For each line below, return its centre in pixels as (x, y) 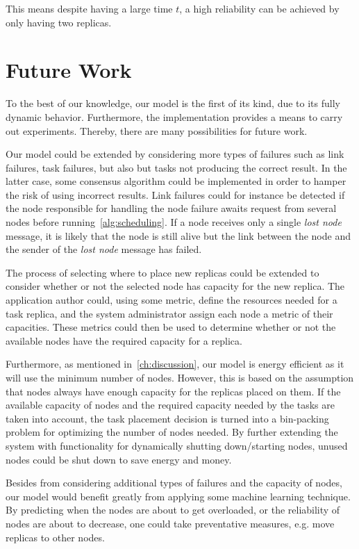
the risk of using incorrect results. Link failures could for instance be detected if (175, 194)
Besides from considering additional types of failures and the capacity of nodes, (174, 483)
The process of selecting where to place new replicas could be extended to (162, 272)
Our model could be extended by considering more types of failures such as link (175, 154)
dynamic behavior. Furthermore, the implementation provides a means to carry (174, 116)
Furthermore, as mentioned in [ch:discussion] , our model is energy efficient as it (175, 364)
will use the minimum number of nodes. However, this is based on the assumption (180, 377)
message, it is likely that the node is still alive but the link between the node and (178, 235)
